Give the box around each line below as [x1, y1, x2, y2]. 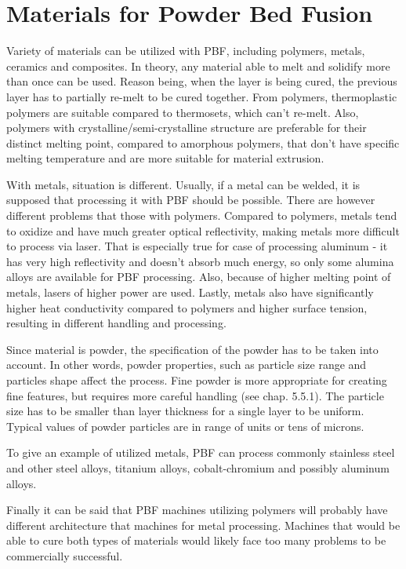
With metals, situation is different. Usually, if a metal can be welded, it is [6, 176, 361, 192]
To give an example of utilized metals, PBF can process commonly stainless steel [6, 444, 395, 461]
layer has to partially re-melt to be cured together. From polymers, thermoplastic [6, 88, 397, 104]
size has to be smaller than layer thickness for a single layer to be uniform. [6, 403, 364, 419]
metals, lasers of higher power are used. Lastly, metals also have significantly [6, 284, 374, 301]
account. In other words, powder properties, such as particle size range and [6, 356, 367, 373]
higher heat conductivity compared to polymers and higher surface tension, [6, 299, 368, 316]
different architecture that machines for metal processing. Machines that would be [6, 516, 401, 533]
